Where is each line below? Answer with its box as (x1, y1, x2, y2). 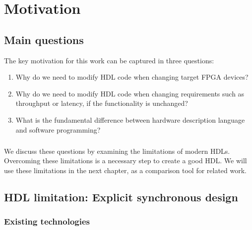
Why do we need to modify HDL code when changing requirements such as (15, 88, 245, 98)
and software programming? (15, 124, 101, 135)
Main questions (4, 32, 84, 47)
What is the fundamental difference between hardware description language (15, 114, 245, 125)
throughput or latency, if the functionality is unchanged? (15, 98, 188, 108)
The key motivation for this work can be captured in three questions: (4, 55, 214, 65)
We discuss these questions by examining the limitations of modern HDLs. (4, 145, 230, 156)
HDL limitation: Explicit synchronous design (4, 189, 238, 204)
